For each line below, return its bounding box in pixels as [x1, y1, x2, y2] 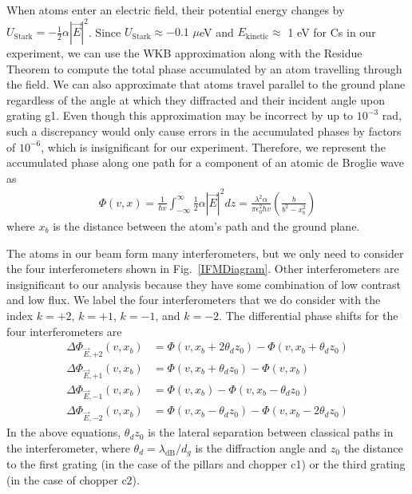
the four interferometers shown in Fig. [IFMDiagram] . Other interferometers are [6, 260, 399, 277]
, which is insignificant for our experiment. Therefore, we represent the [41, 138, 386, 155]
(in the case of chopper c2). [6, 471, 140, 488]
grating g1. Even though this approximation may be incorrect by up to [6, 107, 354, 124]
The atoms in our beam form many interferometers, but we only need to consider [6, 244, 404, 261]
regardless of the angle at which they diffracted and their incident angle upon [6, 91, 385, 108]
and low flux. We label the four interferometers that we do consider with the [6, 291, 381, 308]
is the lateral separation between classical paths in [148, 424, 394, 441]
